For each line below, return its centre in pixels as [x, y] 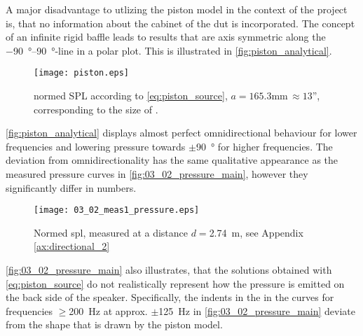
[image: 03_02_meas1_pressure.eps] [117, 210]
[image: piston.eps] [82, 73]
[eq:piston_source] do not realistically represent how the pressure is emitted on [175, 283]
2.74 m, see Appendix [256, 232]
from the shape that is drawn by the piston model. [114, 324]
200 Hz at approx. [108, 310]
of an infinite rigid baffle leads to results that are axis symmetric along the [166, 37]
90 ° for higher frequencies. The [264, 146]
